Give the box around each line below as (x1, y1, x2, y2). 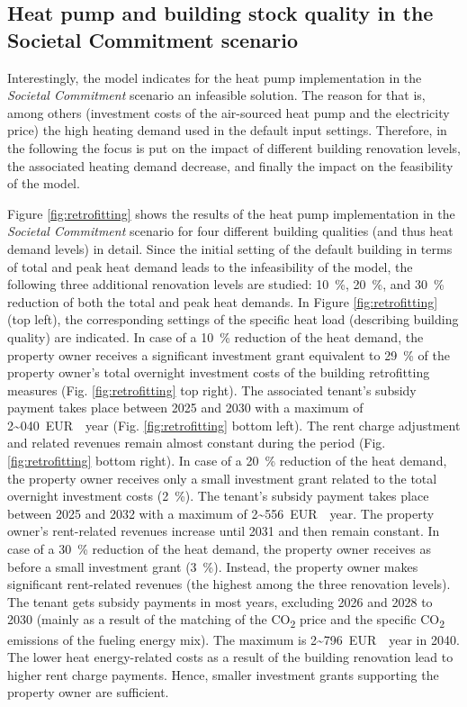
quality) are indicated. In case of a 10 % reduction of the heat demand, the (7, 327, 424, 346)
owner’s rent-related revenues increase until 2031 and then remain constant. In (7, 521, 440, 540)
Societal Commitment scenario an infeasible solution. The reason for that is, (7, 86, 426, 104)
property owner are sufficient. (7, 683, 169, 702)
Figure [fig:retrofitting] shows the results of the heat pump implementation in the (7, 204, 455, 222)
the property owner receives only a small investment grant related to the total (7, 468, 437, 487)
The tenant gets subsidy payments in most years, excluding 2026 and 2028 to (7, 592, 433, 611)
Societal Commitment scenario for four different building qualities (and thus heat (7, 222, 454, 240)
